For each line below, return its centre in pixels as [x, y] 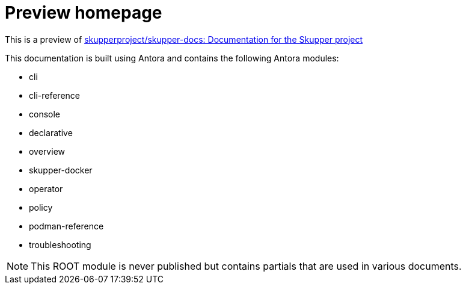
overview [47, 151]
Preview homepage [84, 13]
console [45, 114]
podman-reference [66, 226]
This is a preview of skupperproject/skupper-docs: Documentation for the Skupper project [184, 39]
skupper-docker [61, 170]
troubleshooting [60, 244]
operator [46, 188]
